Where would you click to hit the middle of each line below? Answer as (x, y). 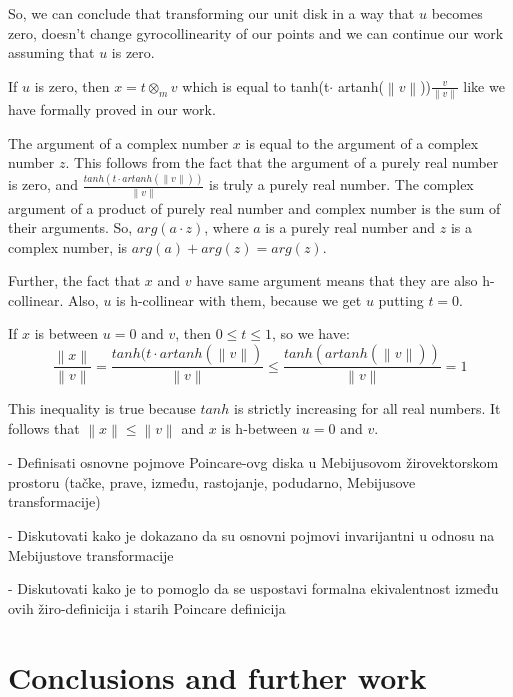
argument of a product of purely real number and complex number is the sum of (254, 207)
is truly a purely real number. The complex (341, 184)
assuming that (51, 52)
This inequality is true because (102, 408)
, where (226, 227)
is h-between (259, 427)
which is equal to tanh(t (256, 85)
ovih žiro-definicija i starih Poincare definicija (147, 607)
